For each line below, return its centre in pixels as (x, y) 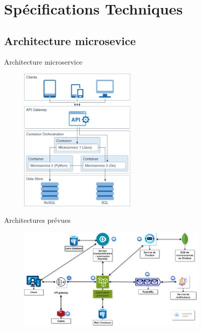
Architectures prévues (37, 220)
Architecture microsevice (70, 40)
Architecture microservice (43, 61)
